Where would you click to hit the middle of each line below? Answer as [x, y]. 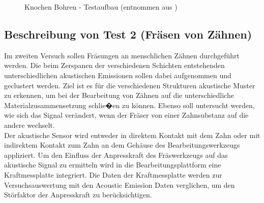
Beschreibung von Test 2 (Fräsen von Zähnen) [128, 34]
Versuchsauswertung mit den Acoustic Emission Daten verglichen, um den [120, 184]
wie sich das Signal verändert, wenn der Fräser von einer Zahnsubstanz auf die [126, 115]
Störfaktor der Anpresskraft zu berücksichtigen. [78, 195]
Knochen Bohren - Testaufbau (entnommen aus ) [101, 7]
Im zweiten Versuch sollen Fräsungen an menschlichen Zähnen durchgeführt [122, 55]
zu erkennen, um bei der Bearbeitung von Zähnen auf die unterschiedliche [119, 95]
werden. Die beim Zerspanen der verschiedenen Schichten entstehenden [114, 65]
